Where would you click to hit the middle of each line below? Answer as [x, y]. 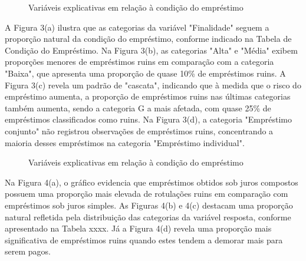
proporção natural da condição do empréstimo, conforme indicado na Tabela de [148, 39]
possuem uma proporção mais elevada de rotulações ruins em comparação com [147, 194]
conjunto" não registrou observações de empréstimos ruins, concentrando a [139, 130]
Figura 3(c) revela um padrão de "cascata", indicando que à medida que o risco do [153, 85]
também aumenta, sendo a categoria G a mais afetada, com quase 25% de [138, 108]
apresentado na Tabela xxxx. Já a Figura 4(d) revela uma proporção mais [138, 228]
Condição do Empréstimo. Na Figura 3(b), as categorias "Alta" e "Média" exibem [151, 50]
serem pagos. [28, 251]
